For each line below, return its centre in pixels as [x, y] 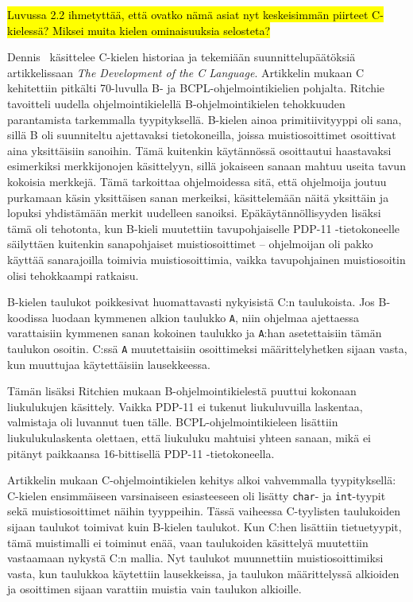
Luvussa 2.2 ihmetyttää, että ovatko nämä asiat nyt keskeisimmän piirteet [188, 14]
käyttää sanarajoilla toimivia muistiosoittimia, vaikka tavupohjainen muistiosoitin [206, 259]
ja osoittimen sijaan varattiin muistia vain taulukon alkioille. [154, 589]
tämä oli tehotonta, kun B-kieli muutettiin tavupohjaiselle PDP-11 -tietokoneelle [203, 228]
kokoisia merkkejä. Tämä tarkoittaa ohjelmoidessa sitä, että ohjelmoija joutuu [197, 181]
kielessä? [28, 30]
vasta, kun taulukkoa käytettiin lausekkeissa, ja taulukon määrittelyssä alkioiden [203, 573]
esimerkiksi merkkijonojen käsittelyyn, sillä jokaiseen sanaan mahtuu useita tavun [206, 166]
